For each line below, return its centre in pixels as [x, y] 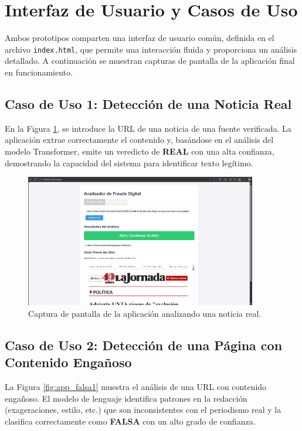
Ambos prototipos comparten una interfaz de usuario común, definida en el [140, 38]
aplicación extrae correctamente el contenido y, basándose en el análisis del [139, 140]
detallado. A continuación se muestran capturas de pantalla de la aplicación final [150, 61]
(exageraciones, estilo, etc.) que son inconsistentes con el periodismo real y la [143, 410]
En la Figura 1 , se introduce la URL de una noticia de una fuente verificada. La [148, 128]
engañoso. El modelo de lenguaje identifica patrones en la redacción [126, 398]
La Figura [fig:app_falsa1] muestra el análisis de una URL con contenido [136, 387]
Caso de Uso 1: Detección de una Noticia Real [148, 103]
